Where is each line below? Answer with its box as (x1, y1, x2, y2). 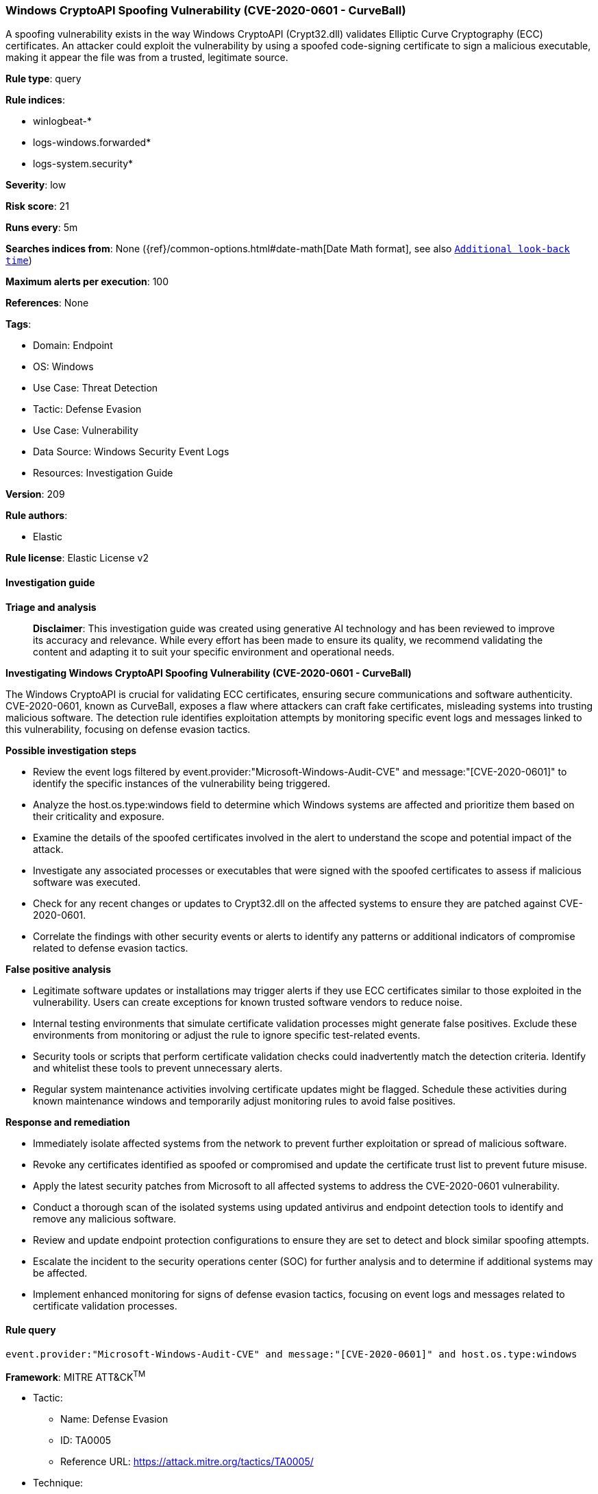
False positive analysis (5, 963, 111, 975)
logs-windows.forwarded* (33, 136, 151, 149)
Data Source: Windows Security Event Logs (33, 446, 229, 458)
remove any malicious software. (33, 1212, 177, 1225)
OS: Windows (33, 361, 94, 373)
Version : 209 (5, 488, 65, 501)
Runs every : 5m (5, 221, 78, 234)
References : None (5, 297, 89, 309)
